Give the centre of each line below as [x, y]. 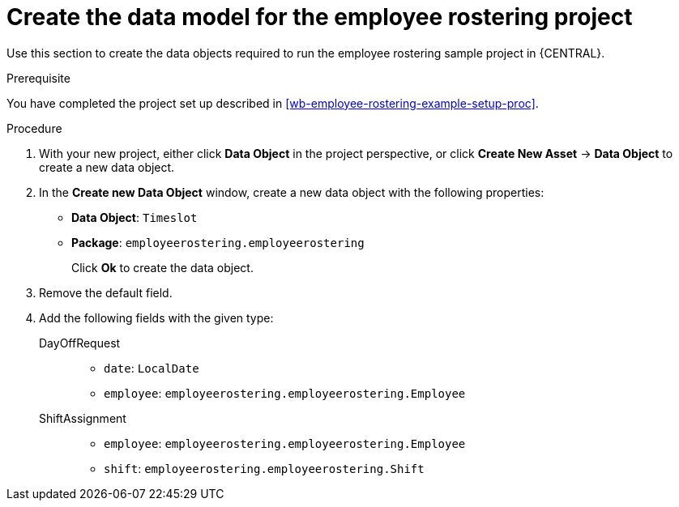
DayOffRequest [80, 343]
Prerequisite [38, 78]
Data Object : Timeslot [135, 217]
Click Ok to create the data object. [162, 267]
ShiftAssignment [83, 418]
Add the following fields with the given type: [156, 317]
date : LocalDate [152, 368]
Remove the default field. [106, 292]
